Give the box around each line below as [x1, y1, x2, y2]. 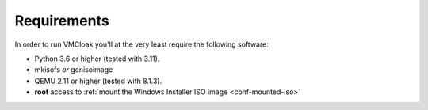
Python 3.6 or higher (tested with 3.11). [34, 54, 160, 63]
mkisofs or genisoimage [34, 65, 113, 74]
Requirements [14, 12, 110, 29]
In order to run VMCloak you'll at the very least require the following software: [14, 40, 269, 49]
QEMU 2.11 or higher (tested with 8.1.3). [34, 76, 162, 85]
